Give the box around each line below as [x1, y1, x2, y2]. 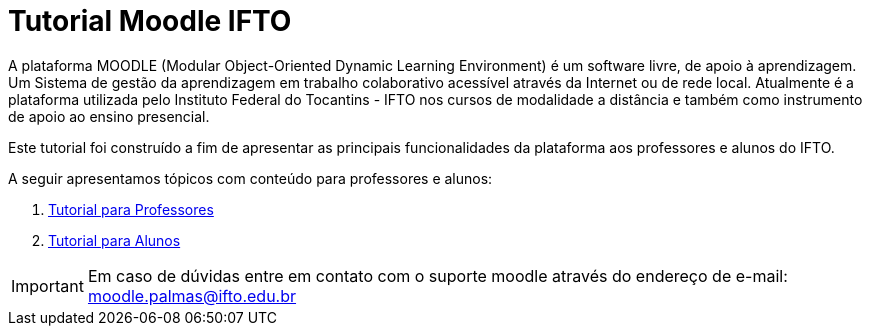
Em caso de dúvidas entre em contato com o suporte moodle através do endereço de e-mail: [87, 265, 788, 286]
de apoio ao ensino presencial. [8, 107, 210, 125]
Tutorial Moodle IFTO [8, 4, 292, 38]
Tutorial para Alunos [48, 231, 181, 249]
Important [11, 275, 84, 296]
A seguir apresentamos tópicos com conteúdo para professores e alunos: [8, 169, 493, 187]
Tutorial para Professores [48, 200, 214, 218]
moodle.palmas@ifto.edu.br [87, 285, 297, 306]
